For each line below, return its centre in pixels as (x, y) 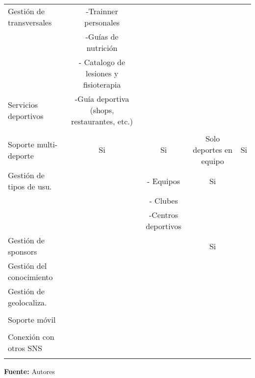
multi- (47, 144)
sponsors (23, 251)
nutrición (102, 48)
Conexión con (31, 337)
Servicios (23, 104)
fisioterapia (102, 84)
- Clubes (164, 201)
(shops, (102, 110)
